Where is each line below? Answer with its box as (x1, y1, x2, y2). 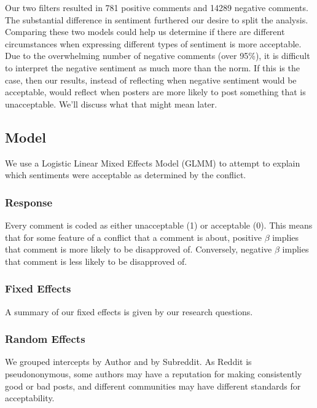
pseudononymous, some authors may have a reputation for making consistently (5, 367, 302, 380)
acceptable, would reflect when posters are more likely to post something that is (5, 85, 306, 98)
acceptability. (5, 391, 55, 404)
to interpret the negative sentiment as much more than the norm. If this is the (5, 61, 300, 74)
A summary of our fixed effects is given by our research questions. (5, 305, 253, 318)
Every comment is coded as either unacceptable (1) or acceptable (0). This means (5, 218, 313, 231)
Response (5, 194, 53, 210)
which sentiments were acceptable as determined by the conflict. (5, 168, 246, 181)
